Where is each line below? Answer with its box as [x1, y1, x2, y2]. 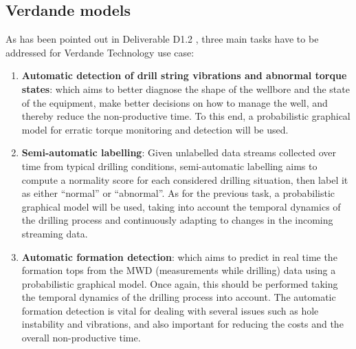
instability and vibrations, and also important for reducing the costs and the [21, 317, 344, 331]
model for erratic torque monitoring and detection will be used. [21, 122, 289, 136]
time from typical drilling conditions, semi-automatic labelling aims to [21, 158, 318, 173]
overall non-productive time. [21, 330, 141, 345]
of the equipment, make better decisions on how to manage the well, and [21, 95, 328, 109]
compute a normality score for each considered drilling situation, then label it [21, 172, 348, 187]
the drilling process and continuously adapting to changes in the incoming [21, 213, 333, 227]
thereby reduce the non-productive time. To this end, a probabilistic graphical [21, 109, 351, 123]
